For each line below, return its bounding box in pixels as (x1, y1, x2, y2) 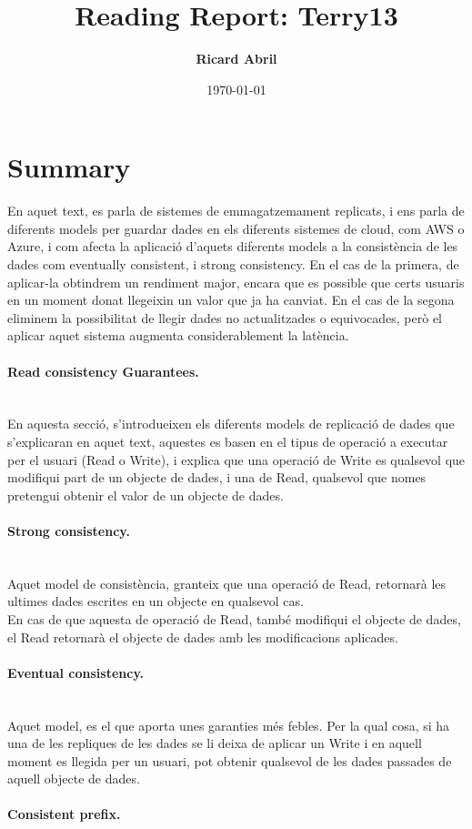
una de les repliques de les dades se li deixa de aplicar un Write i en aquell (7, 733, 422, 753)
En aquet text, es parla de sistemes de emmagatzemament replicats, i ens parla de (7, 201, 465, 220)
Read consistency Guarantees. (7, 361, 199, 380)
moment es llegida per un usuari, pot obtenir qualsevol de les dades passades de (7, 751, 452, 770)
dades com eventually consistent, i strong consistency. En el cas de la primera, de (7, 255, 459, 274)
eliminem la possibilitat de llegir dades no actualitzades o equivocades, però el (7, 308, 443, 327)
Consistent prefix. (7, 804, 121, 824)
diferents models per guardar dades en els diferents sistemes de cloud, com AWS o (7, 218, 465, 238)
